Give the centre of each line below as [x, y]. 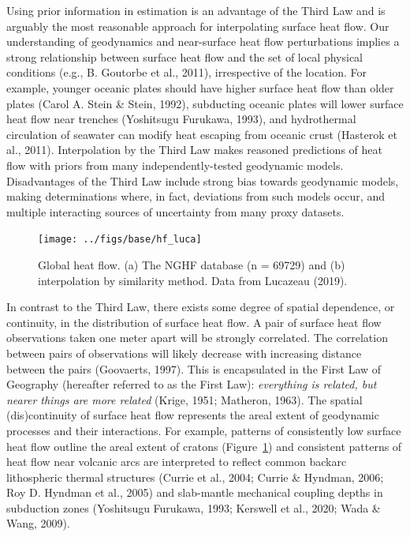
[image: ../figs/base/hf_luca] [120, 240]
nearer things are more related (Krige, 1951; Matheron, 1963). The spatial [184, 399]
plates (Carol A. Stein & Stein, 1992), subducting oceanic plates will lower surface [205, 103]
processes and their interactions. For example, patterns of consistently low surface [204, 430]
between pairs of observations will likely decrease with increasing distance [184, 353]
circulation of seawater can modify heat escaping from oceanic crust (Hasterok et [202, 134]
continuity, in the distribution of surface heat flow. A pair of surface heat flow [194, 322]
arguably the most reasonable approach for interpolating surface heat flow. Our [198, 26]
